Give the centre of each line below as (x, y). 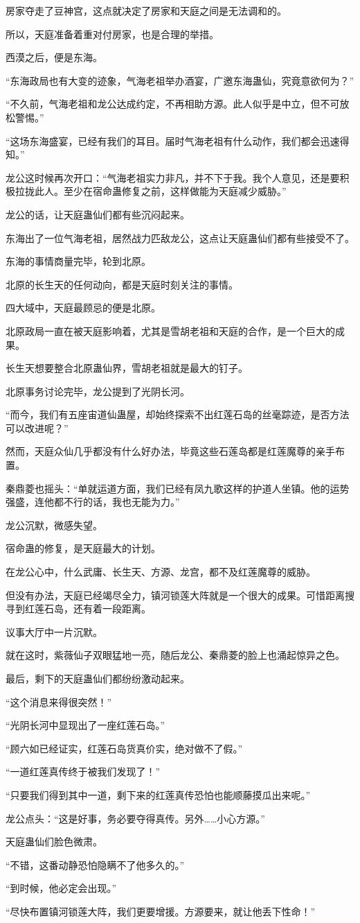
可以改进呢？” (37, 428)
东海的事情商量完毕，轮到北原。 (78, 261)
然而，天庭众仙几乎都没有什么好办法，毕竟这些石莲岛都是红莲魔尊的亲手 (170, 451)
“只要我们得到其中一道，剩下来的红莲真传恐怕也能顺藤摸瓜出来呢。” (158, 794)
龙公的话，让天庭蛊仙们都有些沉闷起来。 (98, 214)
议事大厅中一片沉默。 (54, 631)
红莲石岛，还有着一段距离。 (88, 609)
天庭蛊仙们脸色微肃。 (54, 842)
